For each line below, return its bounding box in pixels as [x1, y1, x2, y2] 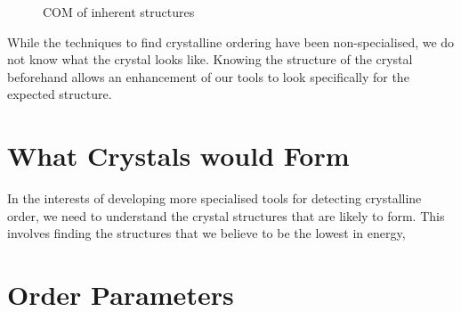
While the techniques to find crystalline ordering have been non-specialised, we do [7, 32, 455, 51]
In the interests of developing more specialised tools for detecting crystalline [7, 189, 422, 208]
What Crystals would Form [7, 137, 350, 174]
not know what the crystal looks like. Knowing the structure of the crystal [7, 50, 413, 69]
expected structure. [7, 85, 112, 103]
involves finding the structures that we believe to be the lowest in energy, [7, 224, 406, 242]
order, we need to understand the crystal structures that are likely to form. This [7, 206, 445, 225]
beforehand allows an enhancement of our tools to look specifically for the [7, 67, 409, 86]
